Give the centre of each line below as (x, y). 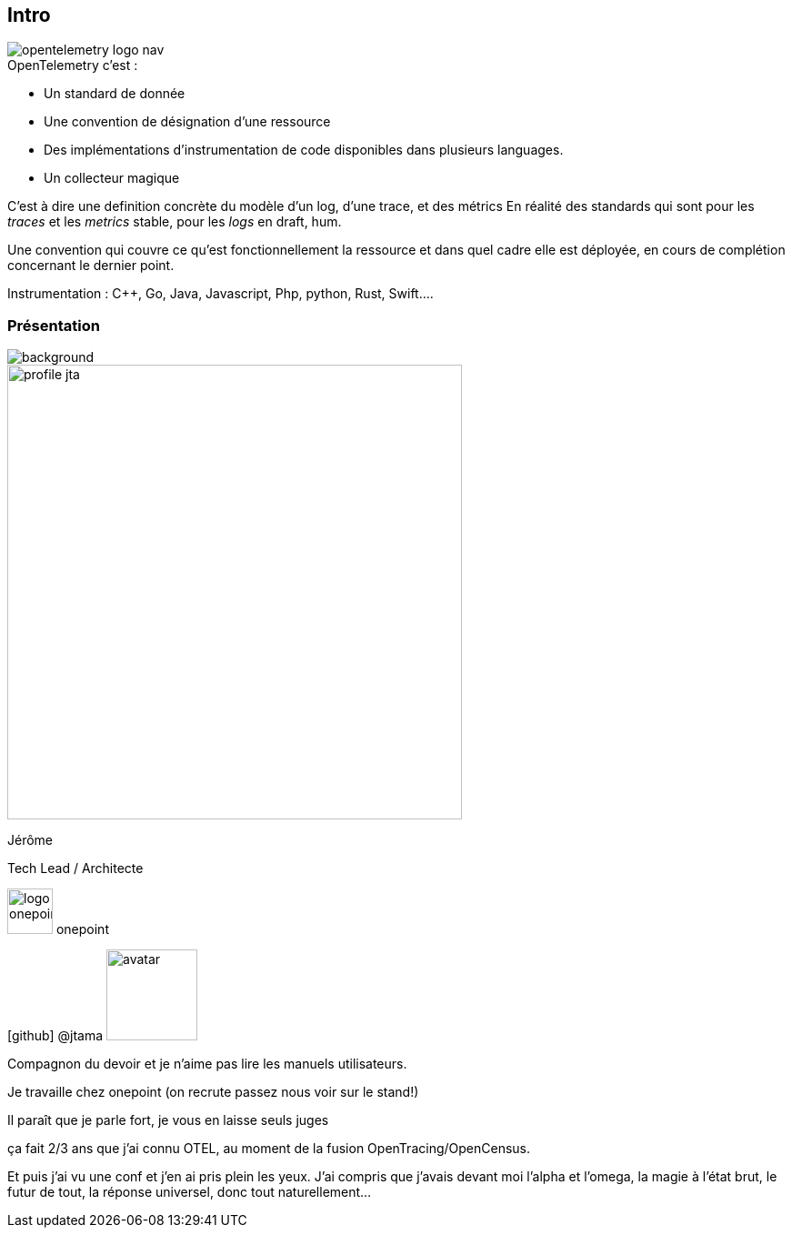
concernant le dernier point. (91, 266)
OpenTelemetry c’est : (73, 65)
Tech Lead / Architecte (75, 869)
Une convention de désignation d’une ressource (187, 122)
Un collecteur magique (112, 178)
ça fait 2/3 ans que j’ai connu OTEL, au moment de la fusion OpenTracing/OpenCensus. (269, 1149)
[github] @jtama (55, 1036)
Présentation (54, 325)
